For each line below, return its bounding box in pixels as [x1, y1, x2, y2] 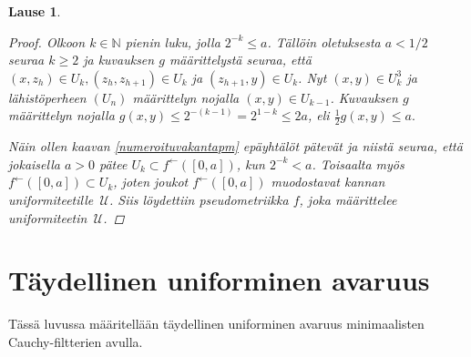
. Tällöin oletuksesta [267, 32, 381, 51]
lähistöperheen [8, 87, 87, 107]
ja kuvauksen [83, 50, 155, 69]
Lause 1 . [8, 2, 61, 20]
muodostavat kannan [271, 172, 385, 191]
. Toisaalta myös [312, 154, 404, 173]
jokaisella [8, 154, 60, 173]
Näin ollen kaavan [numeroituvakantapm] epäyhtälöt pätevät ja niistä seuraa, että [8, 137, 463, 156]
